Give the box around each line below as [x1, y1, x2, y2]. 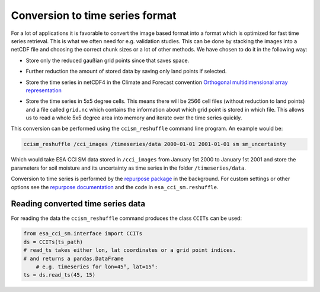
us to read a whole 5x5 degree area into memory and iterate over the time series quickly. [25, 114, 242, 121]
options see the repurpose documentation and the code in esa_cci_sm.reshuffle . [11, 183, 219, 190]
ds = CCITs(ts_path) [23, 238, 83, 245]
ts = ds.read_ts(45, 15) [23, 272, 96, 278]
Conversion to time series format [11, 9, 177, 22]
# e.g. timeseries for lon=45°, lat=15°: [36, 264, 158, 270]
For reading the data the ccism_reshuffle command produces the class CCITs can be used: [11, 215, 242, 222]
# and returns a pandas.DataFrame [23, 255, 124, 262]
